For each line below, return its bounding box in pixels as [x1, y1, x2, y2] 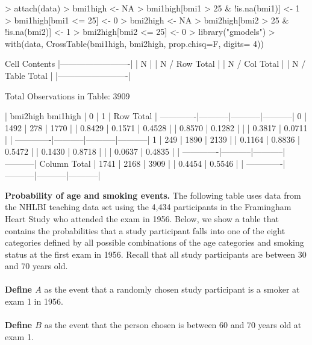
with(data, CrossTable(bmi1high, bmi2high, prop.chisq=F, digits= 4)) [5, 37, 264, 49]
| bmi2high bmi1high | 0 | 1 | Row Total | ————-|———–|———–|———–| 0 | [5, 110, 307, 122]
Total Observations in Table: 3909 [5, 89, 130, 102]
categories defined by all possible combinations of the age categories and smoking [5, 236, 304, 249]
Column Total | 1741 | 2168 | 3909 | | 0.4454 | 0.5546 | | [39, 157, 244, 169]
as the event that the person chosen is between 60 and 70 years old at [44, 319, 302, 331]
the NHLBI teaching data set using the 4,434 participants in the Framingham [5, 200, 292, 213]
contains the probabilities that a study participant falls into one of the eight [5, 224, 285, 237]
